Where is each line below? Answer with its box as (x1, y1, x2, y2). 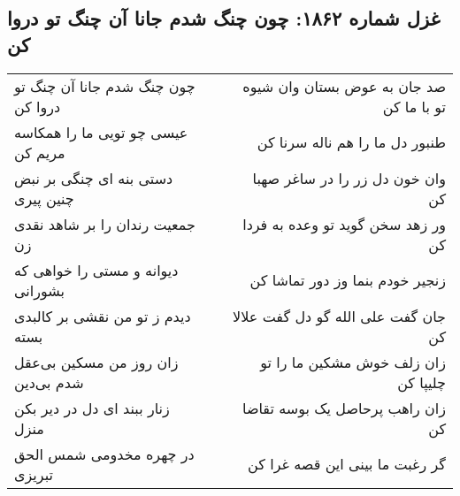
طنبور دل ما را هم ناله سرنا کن (257, 132, 446, 153)
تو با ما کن (382, 95, 446, 117)
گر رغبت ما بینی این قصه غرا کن (248, 454, 446, 475)
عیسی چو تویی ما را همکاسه (14, 121, 188, 142)
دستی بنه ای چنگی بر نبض (14, 167, 173, 188)
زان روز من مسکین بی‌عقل (14, 351, 179, 372)
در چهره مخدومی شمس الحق (14, 443, 195, 464)
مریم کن (14, 141, 65, 163)
